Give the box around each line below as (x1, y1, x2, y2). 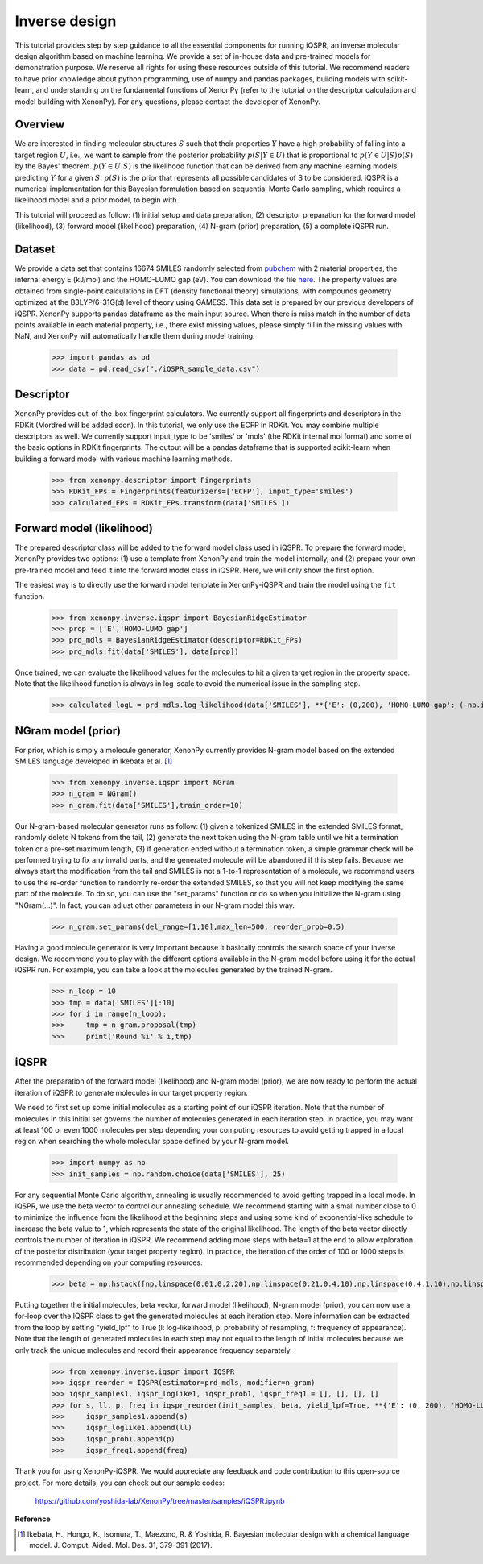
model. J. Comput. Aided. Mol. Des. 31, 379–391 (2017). (29, 1541, 213, 1550)
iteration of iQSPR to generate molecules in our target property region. (14, 1088, 249, 1097)
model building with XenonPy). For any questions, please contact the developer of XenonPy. (14, 97, 321, 106)
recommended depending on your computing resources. (14, 1258, 203, 1267)
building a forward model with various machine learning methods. (14, 454, 233, 464)
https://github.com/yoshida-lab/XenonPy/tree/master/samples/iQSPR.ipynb (35, 1496, 285, 1506)
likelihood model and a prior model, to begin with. (14, 195, 179, 205)
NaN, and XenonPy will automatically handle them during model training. (14, 331, 255, 341)
